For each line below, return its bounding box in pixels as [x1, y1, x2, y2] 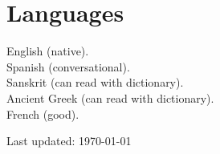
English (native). [6, 43, 89, 59]
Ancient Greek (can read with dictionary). [6, 89, 214, 106]
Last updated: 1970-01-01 [6, 132, 132, 149]
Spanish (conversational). [6, 58, 130, 75]
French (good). [6, 105, 79, 122]
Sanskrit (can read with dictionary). [6, 74, 184, 91]
